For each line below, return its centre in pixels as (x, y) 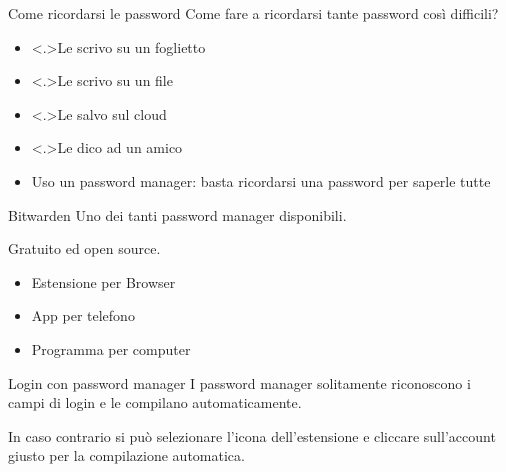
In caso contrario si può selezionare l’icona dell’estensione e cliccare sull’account (252, 435)
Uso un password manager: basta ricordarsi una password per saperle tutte (261, 180)
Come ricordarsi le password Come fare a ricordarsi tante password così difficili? (253, 13)
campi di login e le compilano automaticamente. (155, 402)
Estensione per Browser (103, 281)
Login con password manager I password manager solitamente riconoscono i (239, 382)
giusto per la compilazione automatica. (126, 455)
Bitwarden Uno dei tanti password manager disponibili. (177, 214)
